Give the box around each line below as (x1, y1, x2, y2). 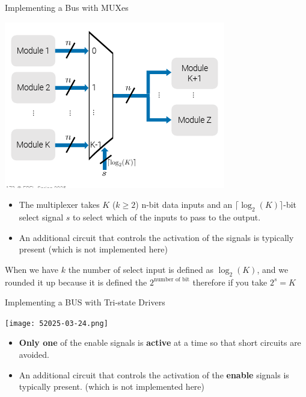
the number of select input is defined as (68, 263, 214, 275)
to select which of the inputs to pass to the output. (72, 210, 261, 223)
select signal (19, 210, 64, 223)
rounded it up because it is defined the (5, 275, 147, 288)
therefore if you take (192, 275, 268, 288)
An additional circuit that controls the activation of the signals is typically (19, 231, 294, 243)
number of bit (153, 277, 190, 283)
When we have (5, 263, 59, 275)
